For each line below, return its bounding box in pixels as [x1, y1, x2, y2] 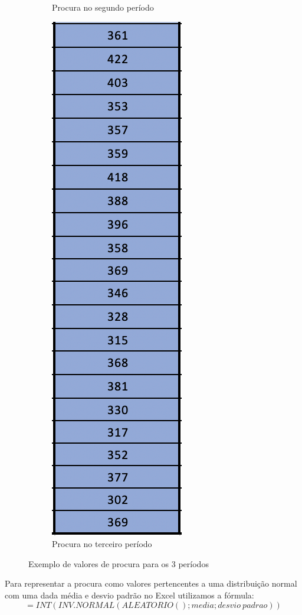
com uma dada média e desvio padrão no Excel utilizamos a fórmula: [5, 588, 254, 601]
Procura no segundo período [52, 1, 154, 13]
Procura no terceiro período [52, 538, 152, 550]
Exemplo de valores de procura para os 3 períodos [28, 557, 209, 570]
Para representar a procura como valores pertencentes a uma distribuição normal [5, 577, 297, 590]
